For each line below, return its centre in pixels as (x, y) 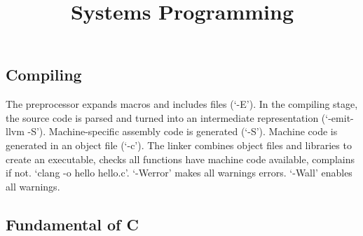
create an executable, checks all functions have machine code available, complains (180, 159)
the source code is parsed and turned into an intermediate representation (162, 117)
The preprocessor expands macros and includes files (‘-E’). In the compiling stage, (182, 104)
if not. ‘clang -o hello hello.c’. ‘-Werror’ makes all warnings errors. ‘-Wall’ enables (179, 173)
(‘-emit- (337, 117)
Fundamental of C (72, 224)
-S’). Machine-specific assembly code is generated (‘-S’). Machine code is (183, 131)
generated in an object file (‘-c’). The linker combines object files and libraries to (179, 145)
